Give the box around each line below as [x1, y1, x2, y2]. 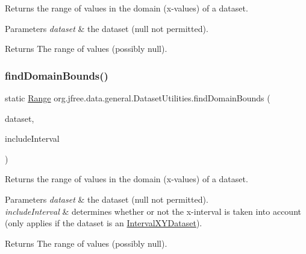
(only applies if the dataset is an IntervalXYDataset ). [5, 217, 202, 229]
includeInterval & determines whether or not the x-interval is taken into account [5, 205, 301, 217]
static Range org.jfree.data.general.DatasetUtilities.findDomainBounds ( [5, 92, 270, 104]
